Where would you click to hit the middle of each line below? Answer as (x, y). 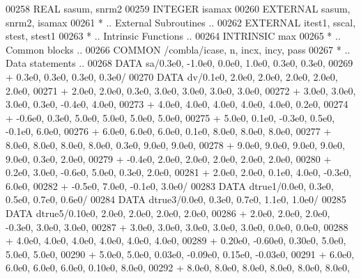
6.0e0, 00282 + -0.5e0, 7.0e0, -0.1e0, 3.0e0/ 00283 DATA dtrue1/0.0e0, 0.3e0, (170, 185)
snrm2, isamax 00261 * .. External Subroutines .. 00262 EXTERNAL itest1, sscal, (181, 22)
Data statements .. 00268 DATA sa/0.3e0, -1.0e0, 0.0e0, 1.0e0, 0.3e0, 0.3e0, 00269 (179, 63)
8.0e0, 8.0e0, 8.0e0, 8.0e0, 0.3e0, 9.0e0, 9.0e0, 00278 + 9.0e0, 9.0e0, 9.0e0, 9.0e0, (175, 144)
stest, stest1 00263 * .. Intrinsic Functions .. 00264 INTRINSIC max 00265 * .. (173, 36)
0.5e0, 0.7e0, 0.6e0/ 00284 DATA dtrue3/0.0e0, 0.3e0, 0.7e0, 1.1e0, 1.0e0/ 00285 (176, 199)
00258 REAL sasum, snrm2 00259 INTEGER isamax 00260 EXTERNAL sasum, (178, 8)
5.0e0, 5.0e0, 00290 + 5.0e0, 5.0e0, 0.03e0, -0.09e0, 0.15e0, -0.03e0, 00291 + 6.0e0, (180, 254)
